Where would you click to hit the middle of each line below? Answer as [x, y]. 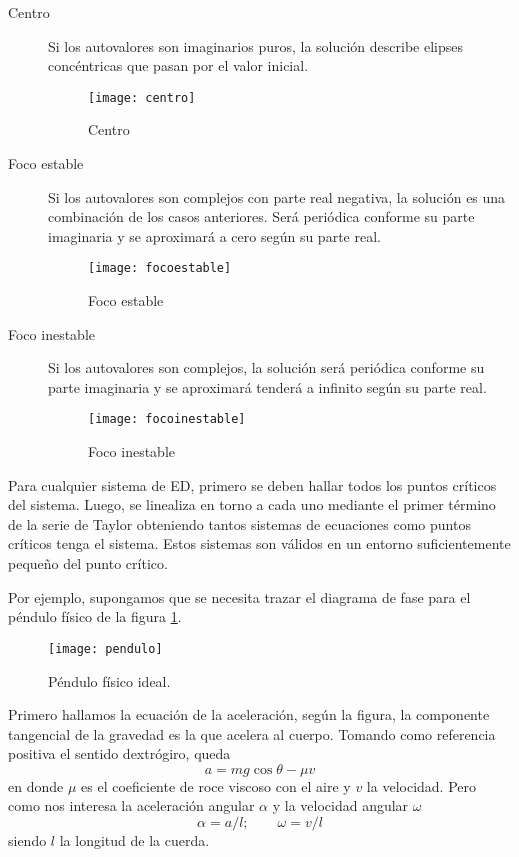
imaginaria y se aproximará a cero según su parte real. [214, 235]
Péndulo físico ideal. [109, 680]
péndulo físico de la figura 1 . [95, 616]
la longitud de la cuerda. [134, 840]
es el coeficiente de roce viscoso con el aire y [216, 785]
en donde [36, 785]
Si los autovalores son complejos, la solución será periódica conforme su [266, 367]
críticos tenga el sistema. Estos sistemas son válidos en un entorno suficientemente [259, 543]
